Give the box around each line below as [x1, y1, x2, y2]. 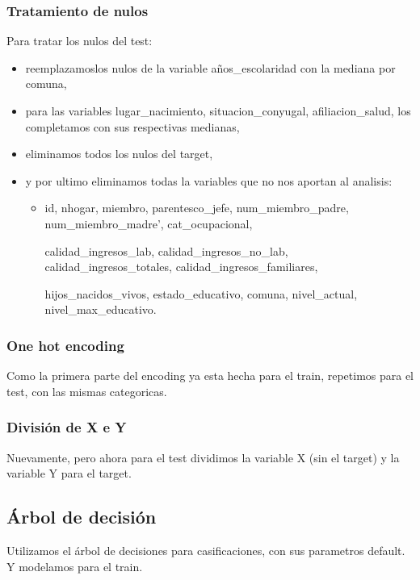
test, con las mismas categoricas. [6, 382, 167, 399]
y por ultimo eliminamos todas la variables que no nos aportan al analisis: [25, 172, 393, 189]
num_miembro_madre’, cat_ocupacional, [44, 215, 253, 232]
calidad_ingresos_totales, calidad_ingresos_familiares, [44, 258, 318, 275]
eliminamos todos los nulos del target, [25, 145, 213, 162]
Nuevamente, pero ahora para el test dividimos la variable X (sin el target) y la [6, 449, 400, 465]
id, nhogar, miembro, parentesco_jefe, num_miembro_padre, [44, 199, 349, 216]
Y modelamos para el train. [6, 557, 143, 574]
